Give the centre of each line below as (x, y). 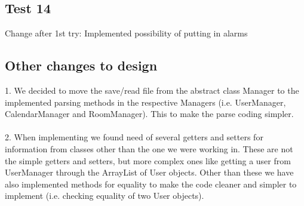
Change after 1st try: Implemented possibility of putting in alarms (126, 33)
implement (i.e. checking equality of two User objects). (105, 196)
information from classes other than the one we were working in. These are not (149, 148)
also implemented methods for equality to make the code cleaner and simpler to (151, 184)
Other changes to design (81, 65)
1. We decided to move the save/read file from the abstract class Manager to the (152, 90)
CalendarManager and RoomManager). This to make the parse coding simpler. (149, 114)
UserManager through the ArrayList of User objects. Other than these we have (149, 172)
